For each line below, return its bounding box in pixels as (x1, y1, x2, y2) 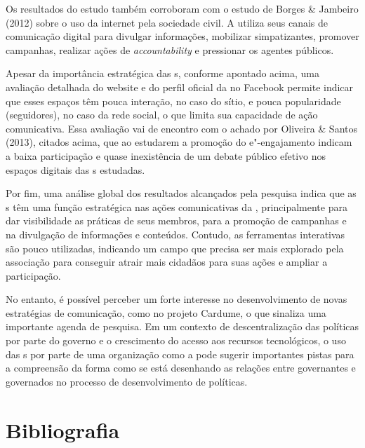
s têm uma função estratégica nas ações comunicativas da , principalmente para (6, 199, 347, 214)
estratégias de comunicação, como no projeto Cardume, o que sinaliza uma (6, 305, 326, 320)
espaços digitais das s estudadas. (6, 162, 145, 177)
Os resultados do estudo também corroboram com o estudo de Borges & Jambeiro (6, 1, 359, 15)
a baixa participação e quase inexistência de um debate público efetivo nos (6, 148, 326, 163)
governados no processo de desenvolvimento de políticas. (6, 374, 248, 388)
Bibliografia (6, 415, 120, 444)
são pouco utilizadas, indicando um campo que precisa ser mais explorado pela (6, 240, 344, 255)
